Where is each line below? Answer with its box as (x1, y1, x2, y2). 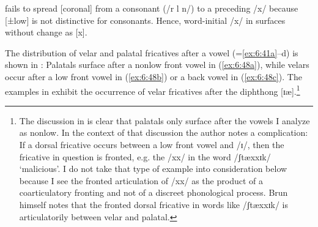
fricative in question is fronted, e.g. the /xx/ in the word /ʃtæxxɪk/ (19, 150, 271, 163)
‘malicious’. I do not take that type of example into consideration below (19, 162, 287, 175)
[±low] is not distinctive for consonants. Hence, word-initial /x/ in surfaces (5, 13, 286, 26)
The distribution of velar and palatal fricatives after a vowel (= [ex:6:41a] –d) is (5, 46, 298, 59)
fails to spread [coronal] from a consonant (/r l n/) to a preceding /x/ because (5, 2, 298, 14)
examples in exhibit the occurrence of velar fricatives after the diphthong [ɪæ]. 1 (5, 83, 300, 97)
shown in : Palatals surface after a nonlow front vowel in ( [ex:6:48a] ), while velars (5, 58, 309, 71)
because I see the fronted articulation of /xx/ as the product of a (19, 174, 263, 187)
